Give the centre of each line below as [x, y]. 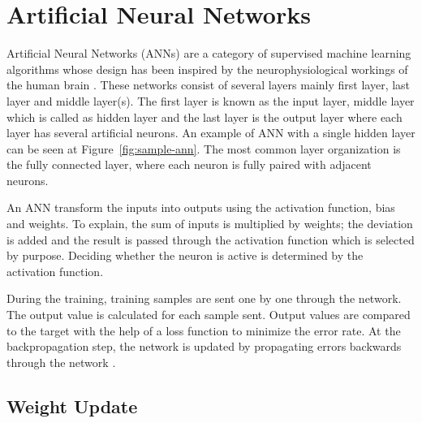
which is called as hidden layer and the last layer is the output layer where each [205, 117]
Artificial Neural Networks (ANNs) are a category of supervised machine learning [209, 53]
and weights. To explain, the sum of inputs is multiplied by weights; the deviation [210, 224]
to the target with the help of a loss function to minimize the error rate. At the [204, 330]
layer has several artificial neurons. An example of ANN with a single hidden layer [211, 133]
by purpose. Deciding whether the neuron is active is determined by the [185, 255]
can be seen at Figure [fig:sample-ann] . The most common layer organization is [204, 148]
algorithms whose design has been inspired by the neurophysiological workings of [207, 69]
